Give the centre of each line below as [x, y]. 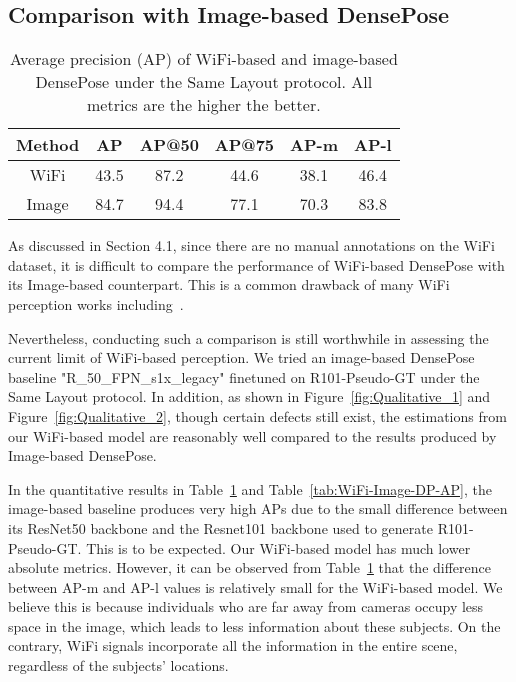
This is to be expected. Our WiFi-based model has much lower [278, 547]
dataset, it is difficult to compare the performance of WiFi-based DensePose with [256, 264]
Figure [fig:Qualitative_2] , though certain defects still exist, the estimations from [257, 415]
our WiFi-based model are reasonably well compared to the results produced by [252, 435]
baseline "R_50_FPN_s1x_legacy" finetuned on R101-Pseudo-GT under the [244, 376]
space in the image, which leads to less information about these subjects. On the [254, 625]
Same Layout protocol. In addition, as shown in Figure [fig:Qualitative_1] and [249, 396]
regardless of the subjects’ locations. [118, 665]
